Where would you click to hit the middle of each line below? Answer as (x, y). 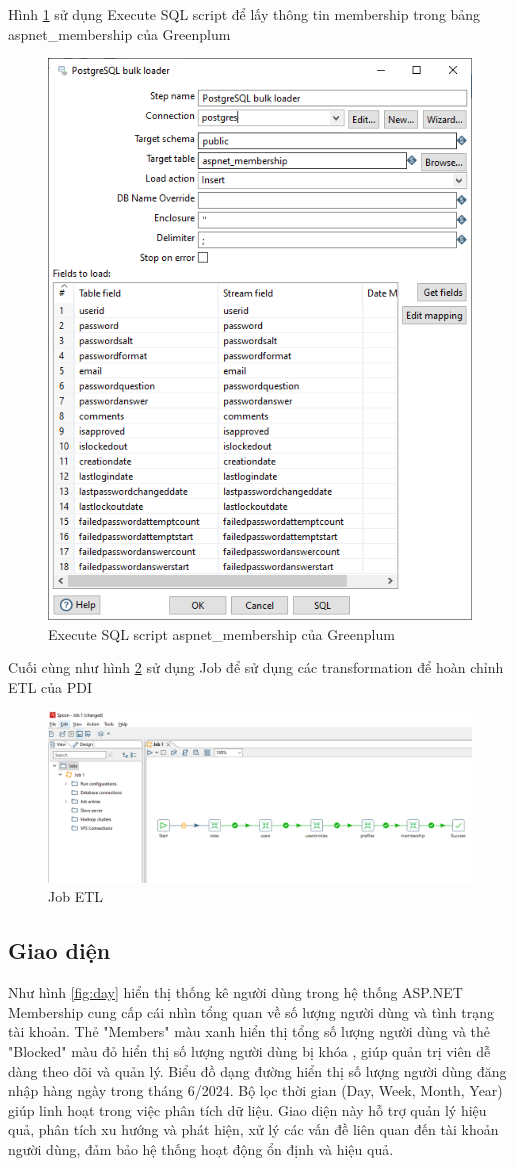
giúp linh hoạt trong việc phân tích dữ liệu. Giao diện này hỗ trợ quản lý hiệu (247, 1109)
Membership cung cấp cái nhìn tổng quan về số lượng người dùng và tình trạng (251, 1011)
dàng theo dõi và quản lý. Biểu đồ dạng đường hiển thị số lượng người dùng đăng (257, 1070)
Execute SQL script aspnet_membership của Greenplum (221, 633)
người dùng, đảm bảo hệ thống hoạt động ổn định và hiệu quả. (201, 1149)
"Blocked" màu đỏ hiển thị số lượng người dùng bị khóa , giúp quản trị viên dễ (249, 1051)
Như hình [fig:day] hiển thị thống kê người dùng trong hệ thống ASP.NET (235, 992)
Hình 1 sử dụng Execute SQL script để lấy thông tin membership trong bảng (244, 14)
